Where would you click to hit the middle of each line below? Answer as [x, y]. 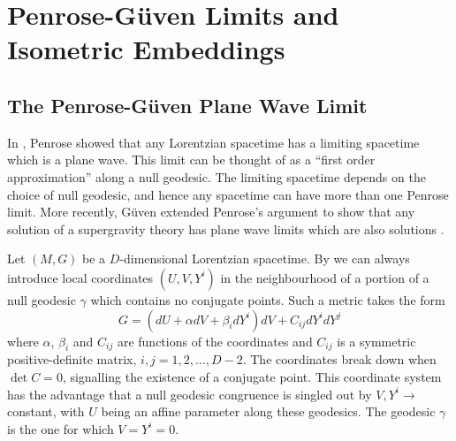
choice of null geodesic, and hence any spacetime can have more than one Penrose [228, 194]
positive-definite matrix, [72, 359]
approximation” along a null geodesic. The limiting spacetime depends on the [217, 176]
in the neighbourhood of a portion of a [325, 277]
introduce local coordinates [80, 277]
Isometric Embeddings [146, 49]
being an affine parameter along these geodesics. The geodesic [268, 411]
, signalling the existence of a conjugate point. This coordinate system [252, 376]
